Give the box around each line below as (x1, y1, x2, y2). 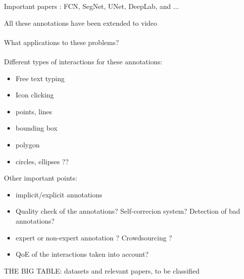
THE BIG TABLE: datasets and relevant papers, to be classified (4, 265, 200, 276)
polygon (15, 139, 40, 149)
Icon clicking (15, 90, 54, 100)
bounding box (15, 123, 57, 133)
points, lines (15, 106, 52, 116)
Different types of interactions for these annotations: (4, 56, 162, 66)
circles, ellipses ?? (15, 156, 69, 166)
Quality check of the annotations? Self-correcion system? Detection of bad (15, 206, 240, 216)
